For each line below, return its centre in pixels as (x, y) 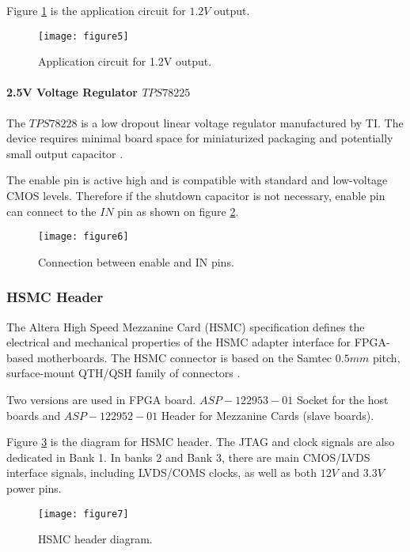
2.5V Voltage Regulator (72, 92)
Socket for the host (342, 400)
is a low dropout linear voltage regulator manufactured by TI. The (242, 122)
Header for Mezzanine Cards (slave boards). (268, 415)
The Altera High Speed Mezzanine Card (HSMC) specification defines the (186, 326)
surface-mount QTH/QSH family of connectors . (123, 373)
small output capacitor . (65, 153)
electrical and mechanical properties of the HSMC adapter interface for (179, 342)
